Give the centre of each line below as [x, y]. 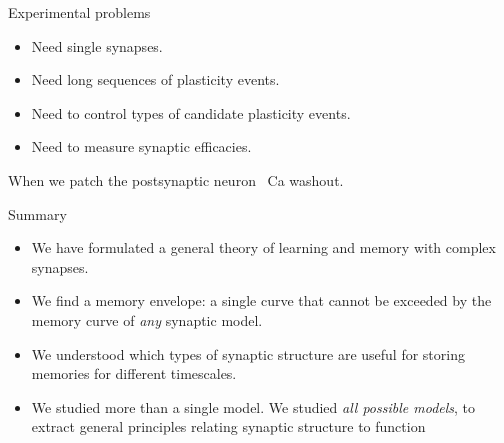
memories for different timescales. [134, 373]
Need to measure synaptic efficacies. [141, 146]
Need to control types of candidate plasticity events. [191, 112]
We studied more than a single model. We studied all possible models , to [253, 406]
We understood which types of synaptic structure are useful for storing [248, 353]
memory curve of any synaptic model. [147, 319]
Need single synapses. [97, 45]
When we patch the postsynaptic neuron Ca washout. [176, 179]
